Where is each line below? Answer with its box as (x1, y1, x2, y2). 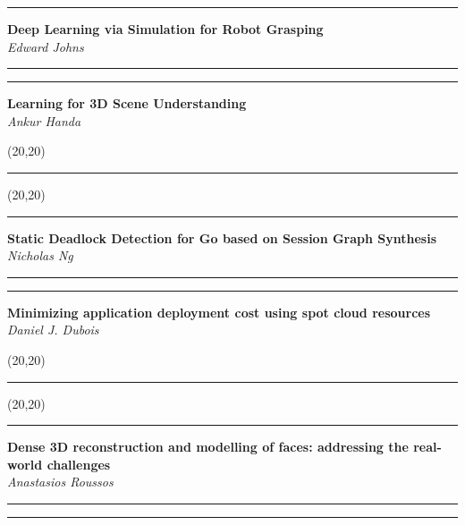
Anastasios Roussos (7, 472, 114, 491)
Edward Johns (7, 37, 84, 55)
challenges (46, 454, 111, 473)
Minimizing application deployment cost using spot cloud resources (7, 302, 431, 321)
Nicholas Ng (7, 246, 73, 265)
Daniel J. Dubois (7, 320, 99, 339)
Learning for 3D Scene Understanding (7, 94, 247, 113)
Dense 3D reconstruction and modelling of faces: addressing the (7, 437, 409, 456)
